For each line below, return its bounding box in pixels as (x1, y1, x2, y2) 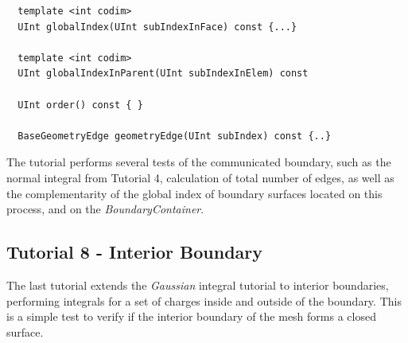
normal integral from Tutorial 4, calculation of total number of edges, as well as (6, 169, 394, 185)
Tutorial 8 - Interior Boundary (6, 240, 263, 264)
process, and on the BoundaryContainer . (6, 201, 204, 217)
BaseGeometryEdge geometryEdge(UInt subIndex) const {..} (17, 130, 332, 142)
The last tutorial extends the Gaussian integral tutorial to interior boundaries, (6, 276, 389, 293)
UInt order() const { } (17, 99, 143, 111)
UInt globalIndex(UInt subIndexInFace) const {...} (17, 21, 297, 33)
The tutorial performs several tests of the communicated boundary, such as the (6, 154, 391, 170)
